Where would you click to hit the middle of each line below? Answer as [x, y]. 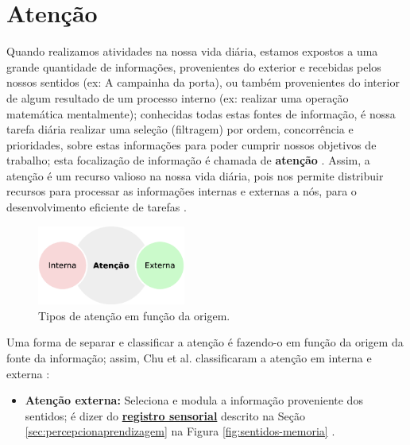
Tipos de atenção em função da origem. [134, 315]
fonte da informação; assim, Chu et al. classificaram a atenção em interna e [189, 357]
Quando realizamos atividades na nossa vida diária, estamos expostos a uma [192, 51]
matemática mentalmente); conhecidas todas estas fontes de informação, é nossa [201, 113]
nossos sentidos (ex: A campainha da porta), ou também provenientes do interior [203, 82]
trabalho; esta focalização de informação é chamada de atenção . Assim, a [188, 160]
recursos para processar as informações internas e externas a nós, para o [182, 191]
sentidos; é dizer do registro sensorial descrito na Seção [165, 415]
